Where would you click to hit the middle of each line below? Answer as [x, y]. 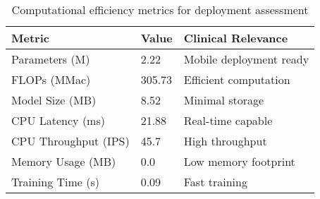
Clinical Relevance [236, 38]
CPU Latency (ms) [58, 120]
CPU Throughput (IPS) [70, 141]
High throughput [225, 141]
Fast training [215, 182]
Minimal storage [224, 100]
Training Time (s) [56, 182]
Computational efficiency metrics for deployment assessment [160, 10]
